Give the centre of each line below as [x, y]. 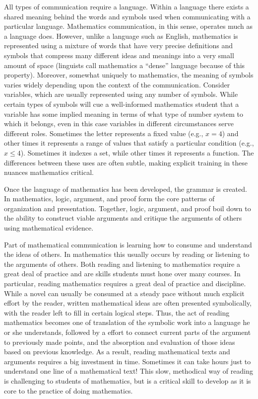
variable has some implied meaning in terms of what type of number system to [124, 114]
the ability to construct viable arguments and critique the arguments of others [123, 218]
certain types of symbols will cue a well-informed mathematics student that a [122, 104]
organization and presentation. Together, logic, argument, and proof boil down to [128, 208]
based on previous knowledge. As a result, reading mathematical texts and [117, 352]
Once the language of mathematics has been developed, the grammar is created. [126, 189]
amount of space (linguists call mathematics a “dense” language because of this [125, 65]
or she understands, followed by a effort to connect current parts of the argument [128, 332]
